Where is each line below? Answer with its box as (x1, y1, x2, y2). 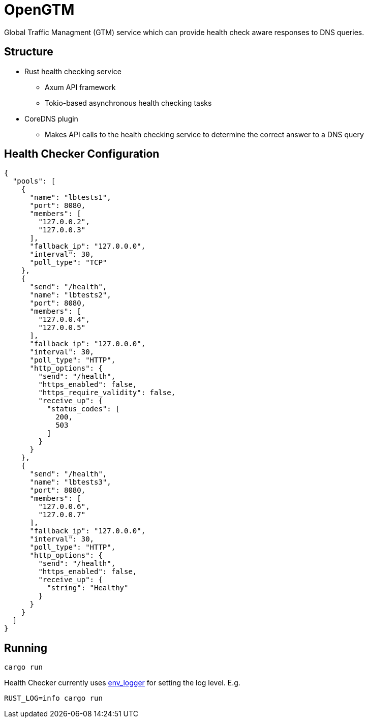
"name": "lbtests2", (29, 291, 111, 299)
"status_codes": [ (47, 405, 120, 413)
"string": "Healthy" (47, 584, 129, 592)
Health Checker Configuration (4, 147, 160, 161)
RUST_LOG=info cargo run (4, 694, 103, 703)
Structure (4, 45, 53, 58)
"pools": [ (12, 177, 56, 186)
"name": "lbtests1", (29, 193, 111, 202)
